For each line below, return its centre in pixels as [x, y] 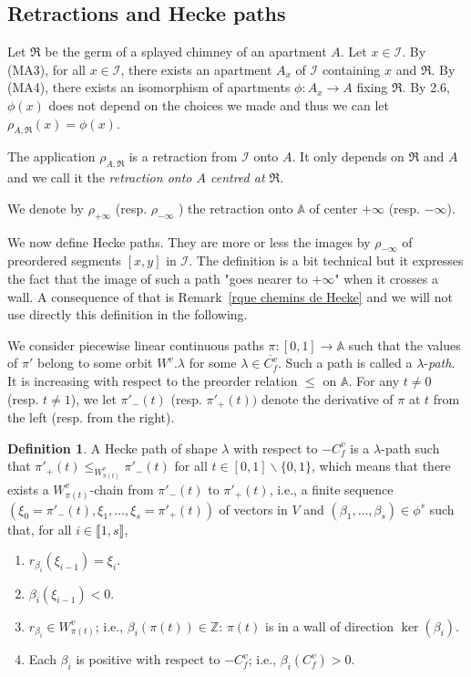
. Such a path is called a [345, 363]
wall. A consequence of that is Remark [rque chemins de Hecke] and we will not [230, 296]
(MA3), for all [47, 69]
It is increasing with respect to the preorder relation [153, 380]
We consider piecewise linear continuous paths [136, 344]
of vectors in [253, 509]
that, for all [40, 529]
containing [351, 69]
